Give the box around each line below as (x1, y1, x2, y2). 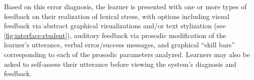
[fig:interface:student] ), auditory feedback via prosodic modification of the (4, 30, 226, 40)
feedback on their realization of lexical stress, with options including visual (4, 11, 230, 21)
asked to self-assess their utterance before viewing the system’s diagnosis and (4, 59, 237, 69)
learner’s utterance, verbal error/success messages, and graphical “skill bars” (4, 40, 235, 50)
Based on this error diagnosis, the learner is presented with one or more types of (4, 1, 247, 11)
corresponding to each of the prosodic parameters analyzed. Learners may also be (4, 49, 250, 59)
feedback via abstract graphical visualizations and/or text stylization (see (4, 20, 226, 31)
